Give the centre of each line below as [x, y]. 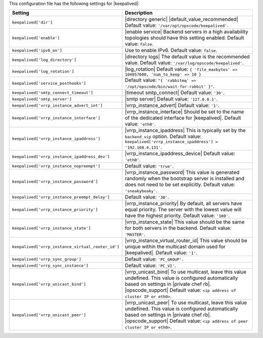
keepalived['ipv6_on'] [37, 50]
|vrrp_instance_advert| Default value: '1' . [172, 106]
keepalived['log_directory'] [44, 60]
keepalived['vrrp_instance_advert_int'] [57, 105]
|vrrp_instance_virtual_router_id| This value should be [186, 241]
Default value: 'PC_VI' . [150, 265]
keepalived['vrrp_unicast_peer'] [49, 315]
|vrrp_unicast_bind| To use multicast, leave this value [186, 272]
